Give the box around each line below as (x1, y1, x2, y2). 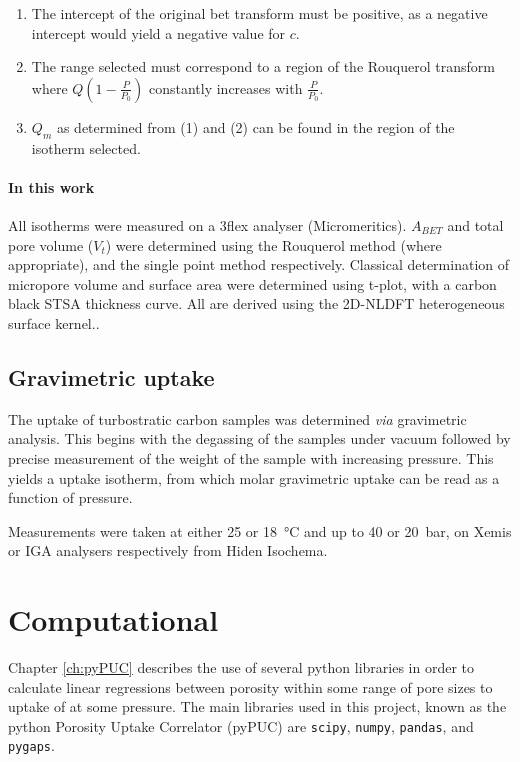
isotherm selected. (31, 137, 141, 158)
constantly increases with (148, 77, 303, 98)
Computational (8, 599, 219, 640)
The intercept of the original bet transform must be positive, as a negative (31, 3, 488, 23)
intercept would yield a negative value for (31, 22, 286, 43)
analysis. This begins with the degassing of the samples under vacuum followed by (8, 428, 511, 449)
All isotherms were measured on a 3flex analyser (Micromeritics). (8, 214, 407, 235)
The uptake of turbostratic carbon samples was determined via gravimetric (8, 408, 467, 429)
